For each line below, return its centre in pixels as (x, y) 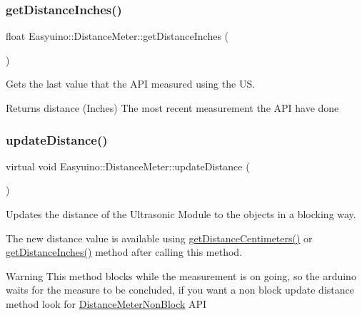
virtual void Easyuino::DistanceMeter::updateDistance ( (128, 166)
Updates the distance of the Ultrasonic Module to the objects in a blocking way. (181, 214)
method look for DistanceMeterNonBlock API (106, 303)
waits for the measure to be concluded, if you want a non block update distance (180, 290)
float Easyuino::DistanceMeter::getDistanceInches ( (117, 36)
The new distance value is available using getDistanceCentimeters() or (159, 238)
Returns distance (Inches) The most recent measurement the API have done (172, 108)
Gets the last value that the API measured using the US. (131, 84)
